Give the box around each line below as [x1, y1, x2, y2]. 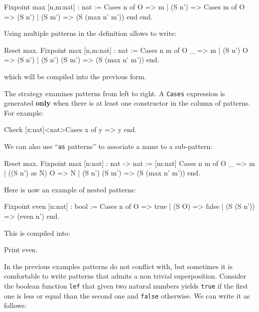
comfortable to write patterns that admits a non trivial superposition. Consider [4, 271, 246, 281]
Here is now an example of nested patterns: [4, 184, 136, 194]
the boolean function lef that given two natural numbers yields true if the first [4, 281, 248, 291]
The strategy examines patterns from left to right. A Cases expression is [4, 88, 225, 98]
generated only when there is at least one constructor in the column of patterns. [4, 98, 251, 108]
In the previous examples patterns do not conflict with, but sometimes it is [4, 261, 233, 271]
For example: [4, 107, 44, 118]
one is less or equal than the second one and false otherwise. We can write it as [4, 290, 250, 301]
